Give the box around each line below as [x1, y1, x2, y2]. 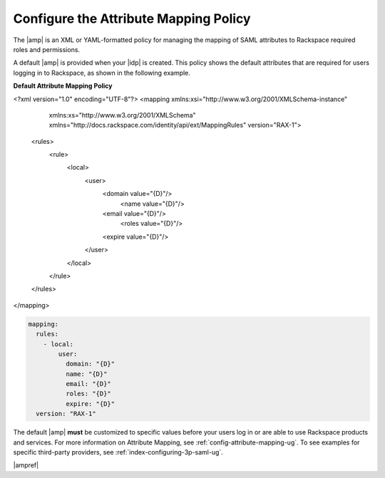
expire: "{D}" [65, 400, 115, 407]
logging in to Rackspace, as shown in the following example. [13, 68, 190, 77]
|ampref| [13, 461, 39, 469]
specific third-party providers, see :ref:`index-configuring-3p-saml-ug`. [13, 448, 224, 457]
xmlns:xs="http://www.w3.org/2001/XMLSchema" [48, 110, 196, 119]
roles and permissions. [13, 45, 81, 53]
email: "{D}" [65, 380, 112, 388]
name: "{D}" [65, 370, 108, 378]
